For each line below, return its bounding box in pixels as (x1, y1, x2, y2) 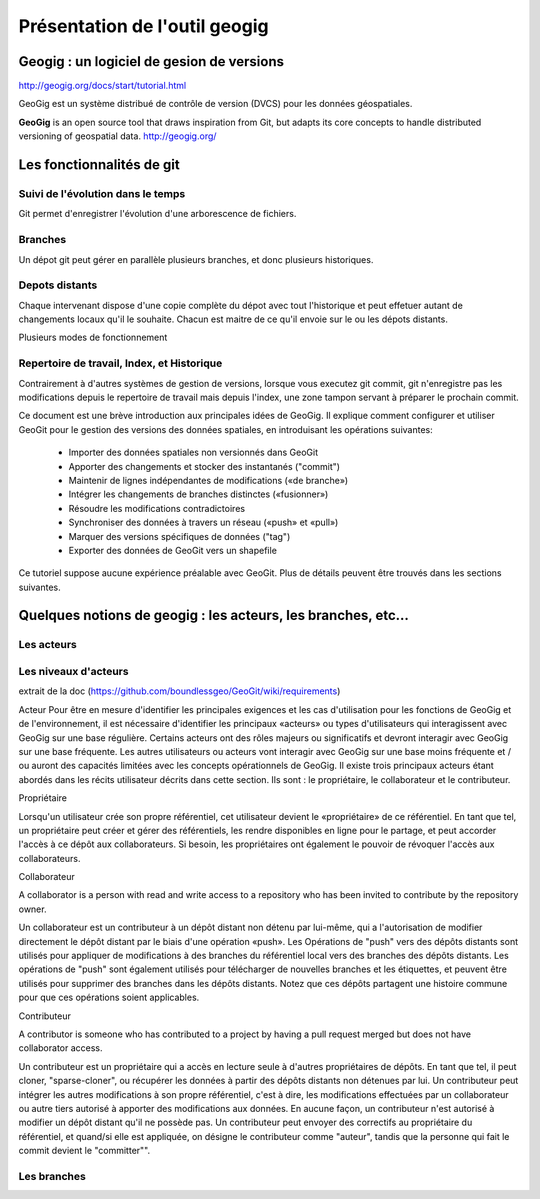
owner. (18, 903, 47, 915)
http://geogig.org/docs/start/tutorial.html (18, 80, 187, 92)
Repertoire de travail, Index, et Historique (18, 356, 223, 370)
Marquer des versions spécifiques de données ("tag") (68, 530, 291, 542)
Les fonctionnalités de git (18, 156, 180, 174)
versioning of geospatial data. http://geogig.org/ (18, 130, 217, 142)
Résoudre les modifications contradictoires (68, 502, 245, 514)
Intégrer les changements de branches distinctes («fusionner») (68, 488, 329, 500)
